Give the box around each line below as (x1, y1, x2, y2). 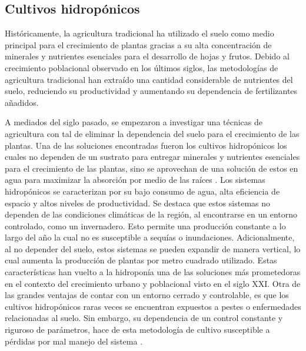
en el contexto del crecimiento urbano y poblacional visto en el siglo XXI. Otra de (5, 277, 301, 289)
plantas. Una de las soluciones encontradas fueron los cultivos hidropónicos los (5, 139, 287, 151)
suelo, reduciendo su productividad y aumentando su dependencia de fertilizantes (5, 85, 298, 97)
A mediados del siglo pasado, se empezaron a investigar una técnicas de (5, 116, 262, 128)
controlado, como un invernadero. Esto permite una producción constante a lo (5, 219, 286, 232)
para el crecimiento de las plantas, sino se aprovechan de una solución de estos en (5, 162, 298, 174)
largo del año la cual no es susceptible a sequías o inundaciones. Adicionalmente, (5, 231, 295, 243)
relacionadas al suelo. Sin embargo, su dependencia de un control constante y (5, 312, 283, 324)
